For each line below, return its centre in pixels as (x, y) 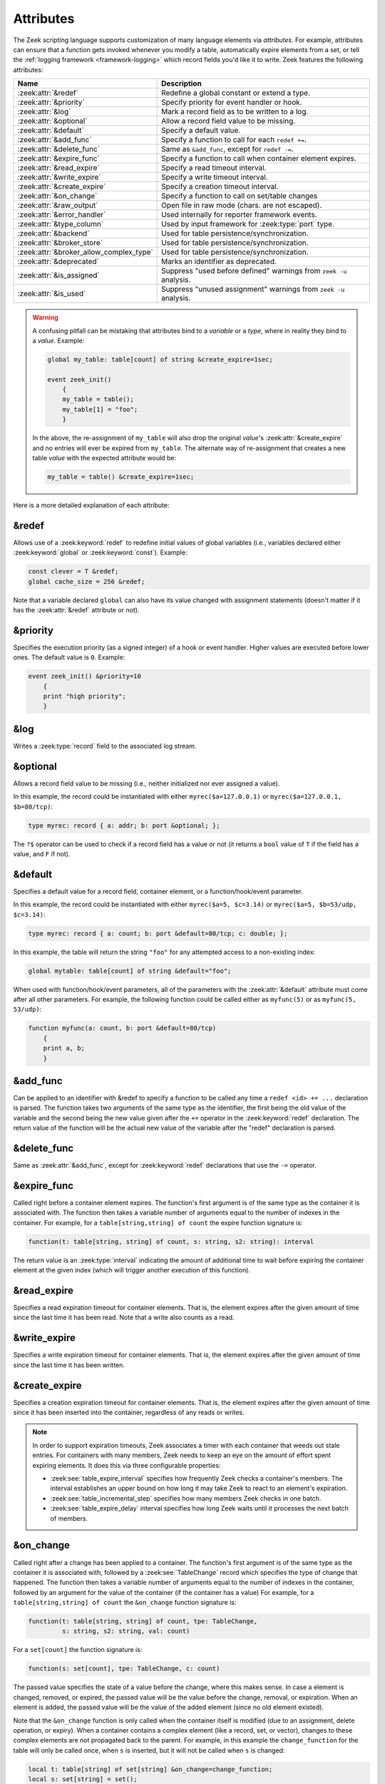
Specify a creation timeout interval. (220, 187)
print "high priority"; (84, 696)
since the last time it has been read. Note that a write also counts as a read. (124, 1317)
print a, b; (64, 1048)
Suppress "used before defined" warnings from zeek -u (254, 271)
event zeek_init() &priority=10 (85, 676)
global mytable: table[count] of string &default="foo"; (130, 971)
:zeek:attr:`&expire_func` (58, 158)
